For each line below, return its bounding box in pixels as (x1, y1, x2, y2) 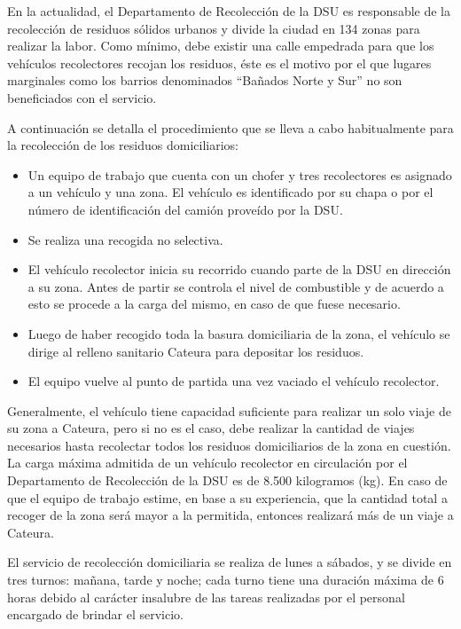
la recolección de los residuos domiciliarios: (7, 136, 238, 154)
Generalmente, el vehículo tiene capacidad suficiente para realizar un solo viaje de (7, 401, 451, 420)
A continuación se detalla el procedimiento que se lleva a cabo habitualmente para (7, 118, 454, 137)
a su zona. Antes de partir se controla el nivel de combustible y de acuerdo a (27, 277, 444, 295)
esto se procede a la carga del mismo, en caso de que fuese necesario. (27, 295, 401, 313)
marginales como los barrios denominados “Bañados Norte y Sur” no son (7, 71, 402, 90)
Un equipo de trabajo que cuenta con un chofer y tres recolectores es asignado (27, 165, 452, 184)
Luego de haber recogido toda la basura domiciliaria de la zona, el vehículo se (27, 324, 450, 342)
